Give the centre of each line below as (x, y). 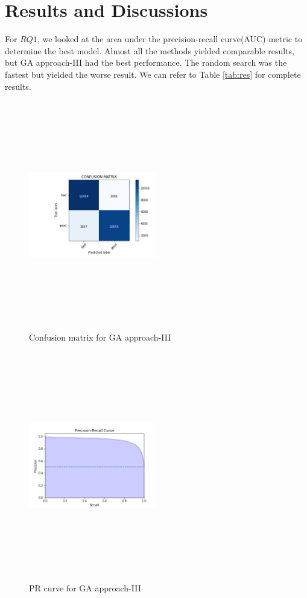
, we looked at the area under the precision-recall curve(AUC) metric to (170, 39)
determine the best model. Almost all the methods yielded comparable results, (150, 50)
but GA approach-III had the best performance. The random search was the (146, 62)
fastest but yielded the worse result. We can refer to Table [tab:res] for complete (153, 74)
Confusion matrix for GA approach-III (100, 337)
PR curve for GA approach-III (85, 587)
